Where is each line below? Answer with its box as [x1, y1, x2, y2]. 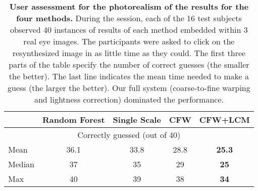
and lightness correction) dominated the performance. [34, 93, 224, 105]
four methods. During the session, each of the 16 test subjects [16, 12, 242, 24]
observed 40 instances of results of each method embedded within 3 [10, 24, 248, 35]
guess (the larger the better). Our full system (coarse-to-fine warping [8, 82, 250, 93]
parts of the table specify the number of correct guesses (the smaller [9, 59, 249, 70]
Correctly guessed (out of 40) [77, 129, 181, 140]
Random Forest [42, 114, 105, 125]
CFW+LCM [199, 114, 250, 125]
